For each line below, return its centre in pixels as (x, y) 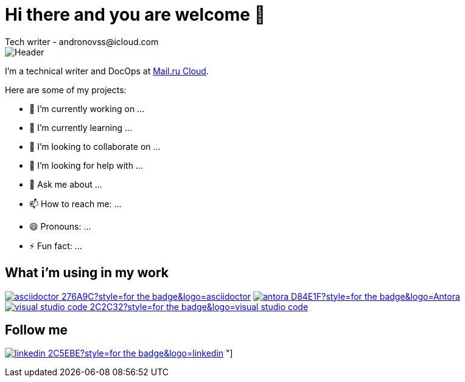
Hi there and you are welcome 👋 (135, 15)
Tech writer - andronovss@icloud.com (82, 41)
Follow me (37, 330)
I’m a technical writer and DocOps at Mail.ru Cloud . (107, 71)
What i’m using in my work (87, 273)
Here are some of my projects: (66, 90)
